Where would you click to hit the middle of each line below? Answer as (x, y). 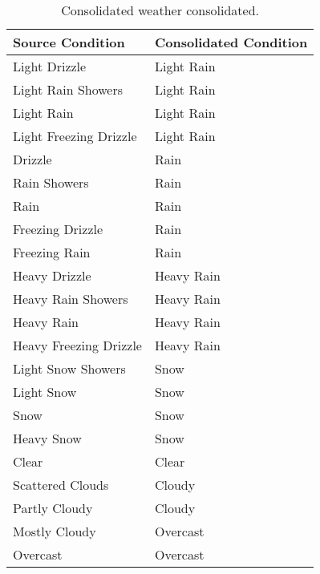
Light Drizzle (50, 66)
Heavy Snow (47, 438)
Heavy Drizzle (52, 275)
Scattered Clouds (61, 485)
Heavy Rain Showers (71, 299)
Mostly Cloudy (55, 531)
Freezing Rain (52, 252)
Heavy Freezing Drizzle (77, 345)
